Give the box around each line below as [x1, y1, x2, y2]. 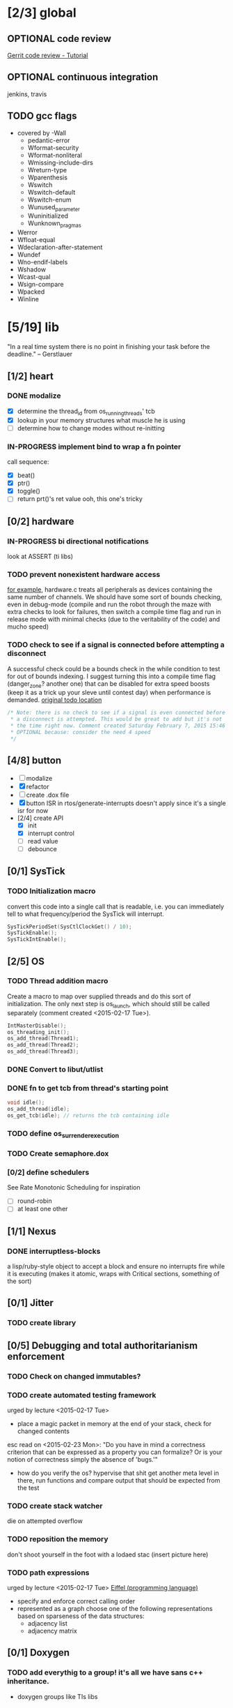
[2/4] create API [17, 814, 64, 822]
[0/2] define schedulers [7, 1167, 90, 1177]
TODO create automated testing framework [7, 1390, 156, 1400]
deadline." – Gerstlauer [7, 350, 73, 359]
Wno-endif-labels [17, 258, 68, 267]
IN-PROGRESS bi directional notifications [7, 536, 150, 546]
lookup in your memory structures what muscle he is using [17, 416, 186, 424]
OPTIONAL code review [7, 33, 111, 45]
